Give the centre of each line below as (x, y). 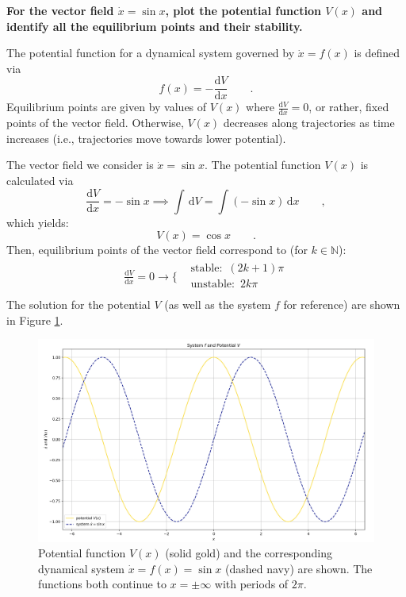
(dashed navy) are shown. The (299, 568)
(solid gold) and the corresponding (249, 553)
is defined (377, 53)
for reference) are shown (342, 304)
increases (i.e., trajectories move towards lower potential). (146, 138)
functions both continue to (102, 584)
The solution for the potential (79, 304)
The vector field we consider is (80, 165)
